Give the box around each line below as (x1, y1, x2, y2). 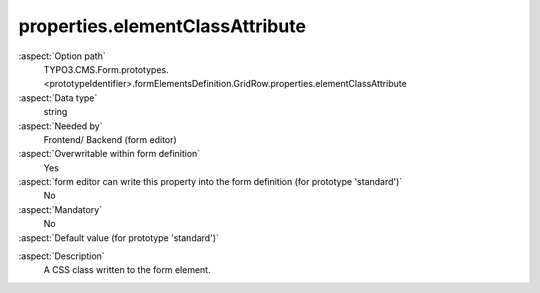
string (43, 106, 68, 118)
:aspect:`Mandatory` (18, 203, 103, 215)
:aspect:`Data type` (18, 91, 98, 104)
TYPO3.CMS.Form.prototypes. (43, 63, 169, 75)
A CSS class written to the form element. (43, 264, 211, 276)
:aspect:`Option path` (18, 50, 106, 62)
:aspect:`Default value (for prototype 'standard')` (18, 231, 220, 244)
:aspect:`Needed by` (18, 120, 103, 132)
